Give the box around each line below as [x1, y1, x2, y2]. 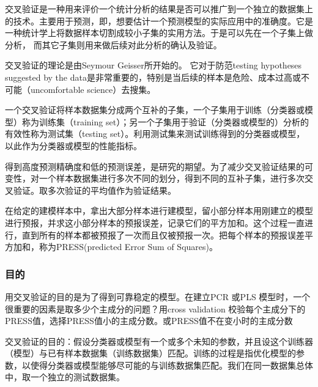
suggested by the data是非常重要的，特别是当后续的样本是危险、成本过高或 [5, 70, 301, 83]
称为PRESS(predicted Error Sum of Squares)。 [39, 240, 218, 253]
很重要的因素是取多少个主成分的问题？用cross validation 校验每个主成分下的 [5, 302, 306, 315]
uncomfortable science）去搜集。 [30, 83, 156, 95]
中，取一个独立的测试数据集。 [5, 370, 125, 383]
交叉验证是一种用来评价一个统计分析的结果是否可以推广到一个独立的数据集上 [5, 2, 313, 15]
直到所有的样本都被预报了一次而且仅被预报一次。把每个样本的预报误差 [21, 228, 305, 241]
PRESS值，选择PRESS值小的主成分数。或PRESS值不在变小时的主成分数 [5, 314, 293, 327]
